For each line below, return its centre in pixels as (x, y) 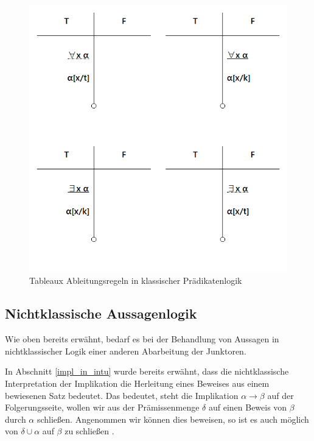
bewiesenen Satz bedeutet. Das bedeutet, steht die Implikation (122, 395)
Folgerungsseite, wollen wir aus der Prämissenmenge (102, 407)
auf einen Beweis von (248, 407)
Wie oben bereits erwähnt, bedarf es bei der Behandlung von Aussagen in (142, 339)
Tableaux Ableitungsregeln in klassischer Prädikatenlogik (136, 280)
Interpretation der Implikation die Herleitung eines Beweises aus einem (137, 383)
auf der (281, 395)
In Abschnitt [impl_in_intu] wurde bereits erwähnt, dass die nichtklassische (147, 371)
